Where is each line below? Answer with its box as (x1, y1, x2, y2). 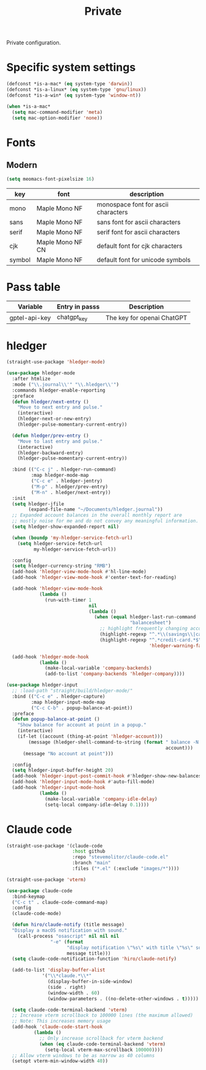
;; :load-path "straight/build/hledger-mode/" (12, 688, 133, 694)
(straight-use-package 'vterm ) (6, 876, 86, 883)
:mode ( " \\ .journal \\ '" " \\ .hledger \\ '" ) (12, 381, 120, 388)
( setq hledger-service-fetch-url (17, 540, 103, 546)
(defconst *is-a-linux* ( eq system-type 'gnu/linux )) (6, 87, 147, 93)
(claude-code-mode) (12, 911, 62, 917)
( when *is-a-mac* (6, 103, 51, 109)
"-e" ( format (50, 938, 84, 945)
